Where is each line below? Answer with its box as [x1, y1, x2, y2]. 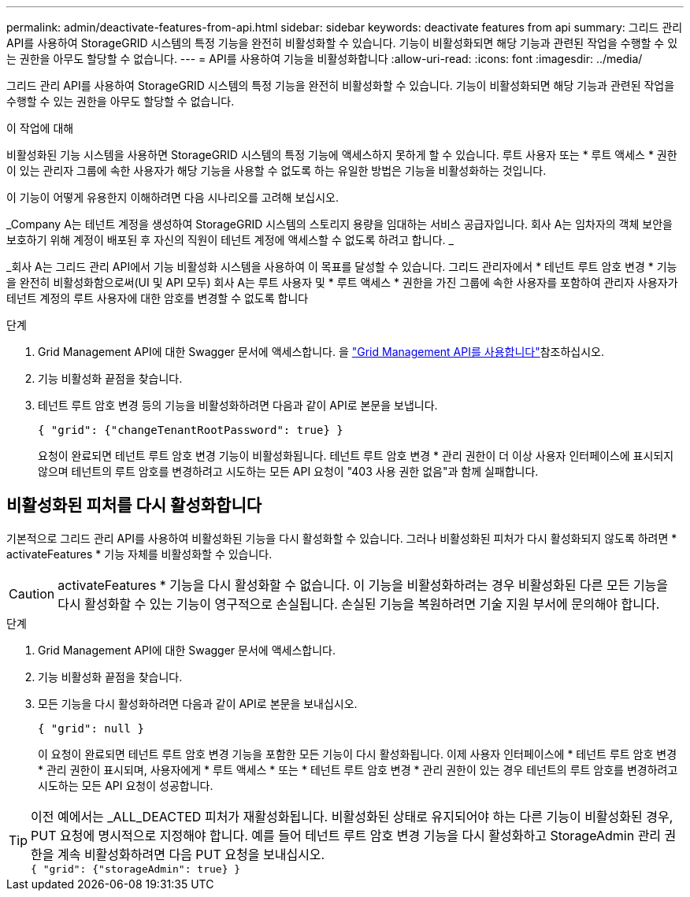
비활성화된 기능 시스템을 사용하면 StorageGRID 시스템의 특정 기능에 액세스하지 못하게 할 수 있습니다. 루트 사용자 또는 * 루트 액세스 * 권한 [6, 148, 677, 161]
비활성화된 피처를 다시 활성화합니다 [6, 495, 262, 516]
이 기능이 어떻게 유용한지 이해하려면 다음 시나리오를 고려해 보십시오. [6, 191, 339, 204]
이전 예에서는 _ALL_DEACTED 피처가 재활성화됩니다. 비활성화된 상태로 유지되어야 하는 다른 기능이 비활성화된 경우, [31, 808, 673, 825]
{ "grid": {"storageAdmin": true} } [31, 862, 241, 875]
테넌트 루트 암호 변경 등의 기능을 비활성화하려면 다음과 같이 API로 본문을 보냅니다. [38, 398, 438, 412]
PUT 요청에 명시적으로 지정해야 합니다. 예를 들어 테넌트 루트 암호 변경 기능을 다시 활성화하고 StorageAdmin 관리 [31, 827, 662, 843]
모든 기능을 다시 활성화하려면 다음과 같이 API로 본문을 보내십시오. [38, 696, 358, 710]
